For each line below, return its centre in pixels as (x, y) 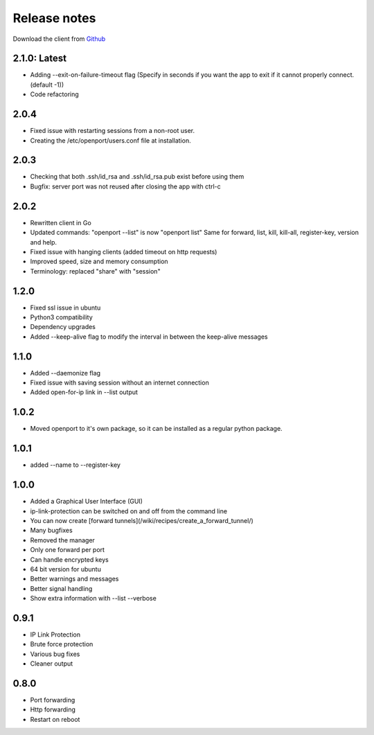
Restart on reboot (55, 719)
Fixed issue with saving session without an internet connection (119, 383)
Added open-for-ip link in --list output (84, 392)
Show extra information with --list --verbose (93, 599)
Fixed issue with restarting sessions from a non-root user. (113, 131)
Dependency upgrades (63, 327)
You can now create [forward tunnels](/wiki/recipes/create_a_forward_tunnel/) (142, 520)
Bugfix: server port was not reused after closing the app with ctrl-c (125, 186)
